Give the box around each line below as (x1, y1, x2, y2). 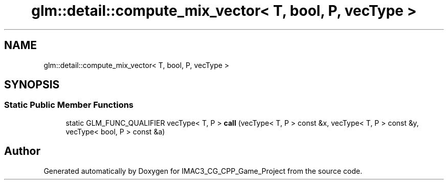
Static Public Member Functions (4, 100, 134, 110)
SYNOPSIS (4, 78, 60, 91)
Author (4, 145, 40, 158)
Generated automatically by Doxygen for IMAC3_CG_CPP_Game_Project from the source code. (43, 166, 363, 175)
